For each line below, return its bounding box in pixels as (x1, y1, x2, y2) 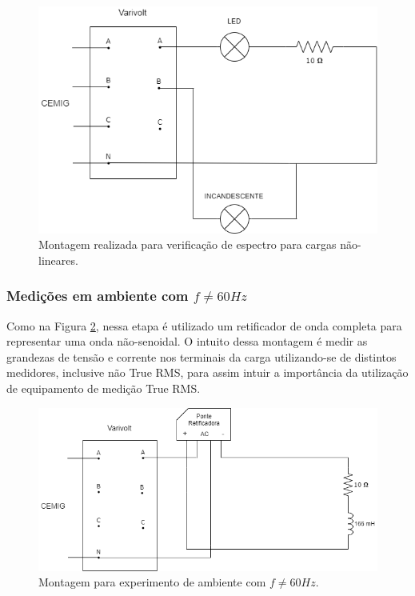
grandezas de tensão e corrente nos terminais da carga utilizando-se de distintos (6, 348, 397, 365)
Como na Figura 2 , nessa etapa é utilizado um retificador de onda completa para (6, 317, 402, 334)
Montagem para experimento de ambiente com (38, 574, 266, 590)
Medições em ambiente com (6, 286, 189, 306)
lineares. (38, 251, 78, 268)
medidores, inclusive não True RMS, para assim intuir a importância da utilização (6, 364, 409, 381)
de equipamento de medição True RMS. (6, 379, 201, 396)
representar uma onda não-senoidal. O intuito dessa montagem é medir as (6, 333, 368, 350)
